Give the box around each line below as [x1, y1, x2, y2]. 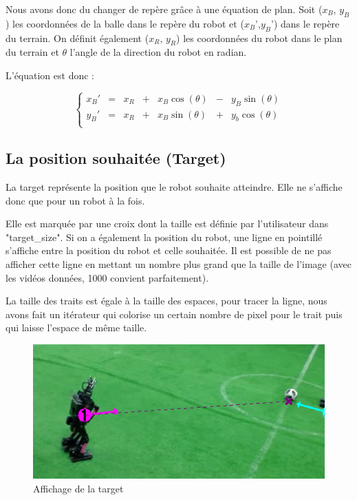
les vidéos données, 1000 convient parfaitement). [6, 270, 209, 284]
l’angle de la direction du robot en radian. [69, 45, 247, 59]
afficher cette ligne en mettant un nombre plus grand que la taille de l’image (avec [6, 256, 351, 271]
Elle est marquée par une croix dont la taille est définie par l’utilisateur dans [6, 216, 329, 231]
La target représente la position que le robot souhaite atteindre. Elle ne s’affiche [6, 179, 343, 194]
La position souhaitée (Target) [6, 147, 226, 169]
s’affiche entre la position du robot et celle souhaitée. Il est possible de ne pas [6, 243, 332, 258]
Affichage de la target [33, 481, 124, 495]
